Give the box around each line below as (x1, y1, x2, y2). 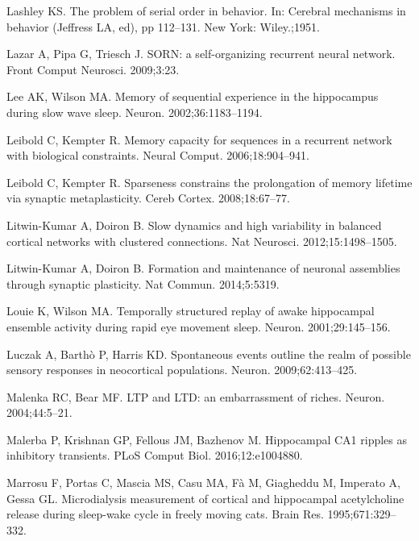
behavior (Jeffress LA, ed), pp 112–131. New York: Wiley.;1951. (6, 18, 320, 35)
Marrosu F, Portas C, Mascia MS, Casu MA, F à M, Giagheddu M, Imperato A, (6, 474, 400, 491)
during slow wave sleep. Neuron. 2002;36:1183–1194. (6, 103, 263, 120)
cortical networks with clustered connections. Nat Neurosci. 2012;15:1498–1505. (6, 232, 397, 249)
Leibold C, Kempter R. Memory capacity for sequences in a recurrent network (6, 131, 392, 148)
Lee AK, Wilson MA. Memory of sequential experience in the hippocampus (6, 88, 379, 105)
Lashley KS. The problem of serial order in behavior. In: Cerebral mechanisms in (6, 2, 406, 19)
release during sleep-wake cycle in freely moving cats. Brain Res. (6, 506, 324, 522)
